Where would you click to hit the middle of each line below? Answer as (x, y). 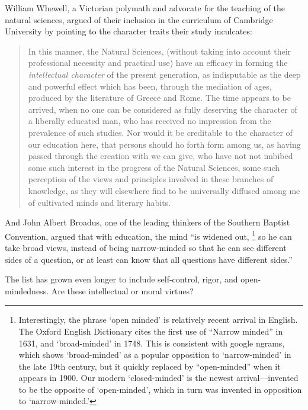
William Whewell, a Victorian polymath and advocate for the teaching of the (145, 8)
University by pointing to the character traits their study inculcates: (129, 31)
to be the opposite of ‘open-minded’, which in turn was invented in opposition (160, 389)
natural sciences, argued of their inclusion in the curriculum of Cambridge (139, 19)
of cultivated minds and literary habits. (100, 202)
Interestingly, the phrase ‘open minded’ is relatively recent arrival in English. (158, 320)
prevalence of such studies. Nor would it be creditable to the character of (160, 132)
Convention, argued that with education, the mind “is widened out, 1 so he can (148, 235)
